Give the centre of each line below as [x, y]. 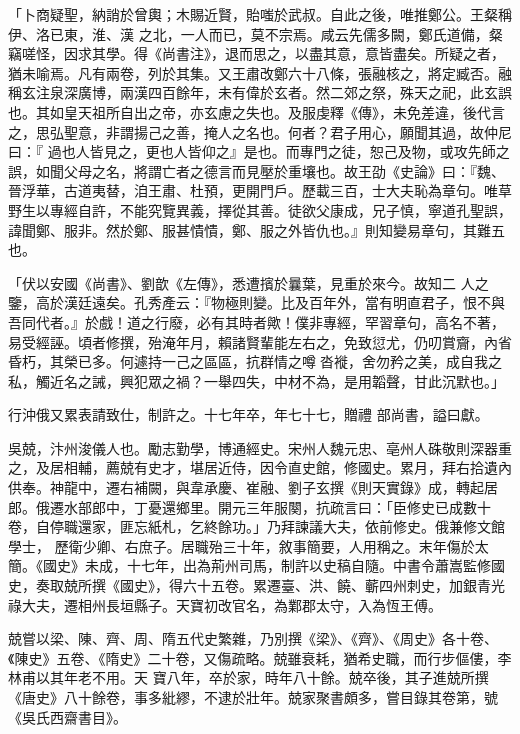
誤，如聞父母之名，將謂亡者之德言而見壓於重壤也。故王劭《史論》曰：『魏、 [256, 170]
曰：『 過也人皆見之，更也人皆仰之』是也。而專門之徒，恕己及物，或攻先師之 [259, 151]
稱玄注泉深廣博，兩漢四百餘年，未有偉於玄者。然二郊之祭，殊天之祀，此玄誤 [260, 92]
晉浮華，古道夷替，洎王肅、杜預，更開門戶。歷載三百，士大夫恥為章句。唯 [253, 190]
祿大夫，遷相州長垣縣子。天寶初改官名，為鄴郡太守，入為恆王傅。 [225, 604]
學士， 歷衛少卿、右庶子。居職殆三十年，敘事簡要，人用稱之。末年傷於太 [248, 545]
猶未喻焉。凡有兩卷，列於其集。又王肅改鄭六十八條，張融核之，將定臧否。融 [260, 72]
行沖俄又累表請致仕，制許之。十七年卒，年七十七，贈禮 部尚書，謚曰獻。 [248, 414]
